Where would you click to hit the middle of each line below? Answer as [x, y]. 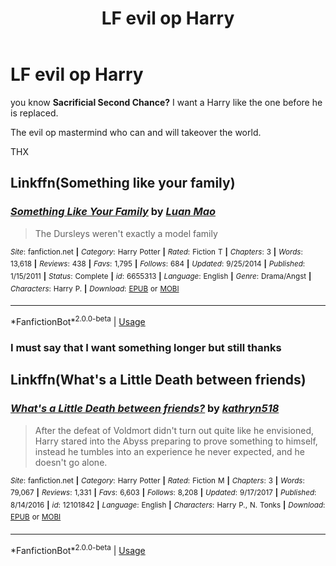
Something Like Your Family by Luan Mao [113, 212]
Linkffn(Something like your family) [123, 183]
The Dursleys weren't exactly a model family [126, 233]
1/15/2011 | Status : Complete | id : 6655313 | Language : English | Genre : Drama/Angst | [161, 276]
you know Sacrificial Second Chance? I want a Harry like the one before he [166, 102]
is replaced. [34, 113]
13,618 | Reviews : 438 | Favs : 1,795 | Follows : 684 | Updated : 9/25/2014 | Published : [158, 264]
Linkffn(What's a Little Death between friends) [158, 380]
